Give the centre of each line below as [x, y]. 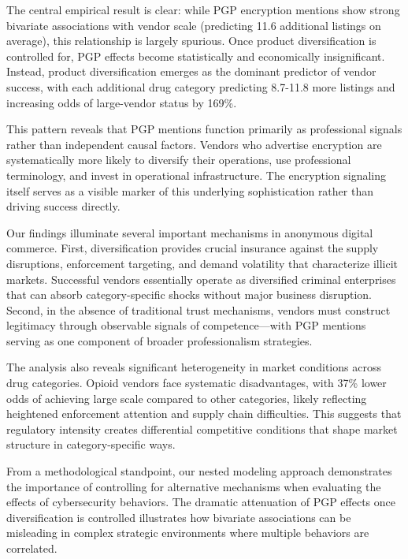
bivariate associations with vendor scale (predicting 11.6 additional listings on [194, 25]
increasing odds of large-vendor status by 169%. [122, 102]
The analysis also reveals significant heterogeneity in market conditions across [194, 367]
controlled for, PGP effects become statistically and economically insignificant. [196, 56]
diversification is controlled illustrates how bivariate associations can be [179, 517]
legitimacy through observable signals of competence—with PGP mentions [186, 325]
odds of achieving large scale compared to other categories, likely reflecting [187, 398]
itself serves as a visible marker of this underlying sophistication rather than [190, 190]
